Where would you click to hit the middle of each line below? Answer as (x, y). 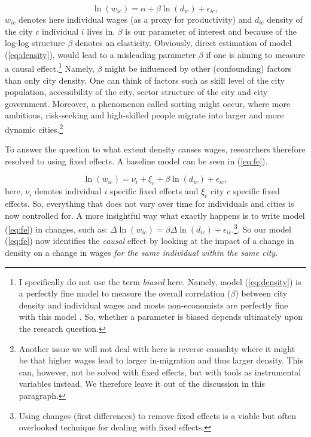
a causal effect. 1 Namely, (50, 68)
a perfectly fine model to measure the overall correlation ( (125, 293)
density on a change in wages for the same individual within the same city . (141, 253)
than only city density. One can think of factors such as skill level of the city (145, 80)
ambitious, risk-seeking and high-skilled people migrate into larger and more (144, 115)
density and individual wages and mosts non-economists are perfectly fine (153, 305)
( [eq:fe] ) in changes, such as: (56, 229)
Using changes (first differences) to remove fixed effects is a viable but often (158, 415)
